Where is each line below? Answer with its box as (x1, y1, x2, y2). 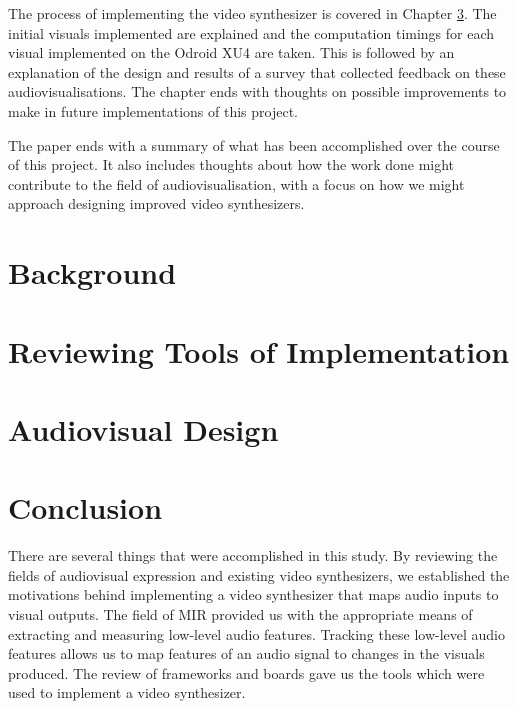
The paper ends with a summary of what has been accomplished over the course (8, 134, 500, 155)
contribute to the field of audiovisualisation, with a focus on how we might (8, 173, 465, 194)
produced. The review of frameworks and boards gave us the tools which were (8, 662, 485, 683)
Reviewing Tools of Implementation (8, 330, 510, 371)
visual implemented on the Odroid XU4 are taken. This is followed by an (8, 42, 455, 63)
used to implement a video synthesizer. (8, 682, 246, 703)
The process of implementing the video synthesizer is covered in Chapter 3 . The (8, 3, 497, 23)
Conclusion (8, 487, 163, 528)
